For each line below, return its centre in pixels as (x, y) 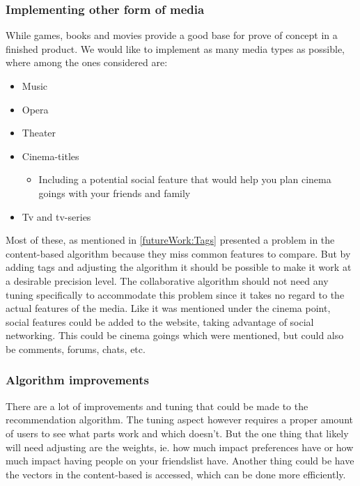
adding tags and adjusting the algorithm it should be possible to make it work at (179, 267)
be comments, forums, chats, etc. (76, 348)
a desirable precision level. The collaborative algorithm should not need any (167, 280)
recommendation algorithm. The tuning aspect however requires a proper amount (179, 420)
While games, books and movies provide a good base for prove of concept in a (172, 35)
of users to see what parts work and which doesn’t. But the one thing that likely (177, 433)
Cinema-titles (50, 156)
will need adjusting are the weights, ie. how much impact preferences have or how (180, 447)
